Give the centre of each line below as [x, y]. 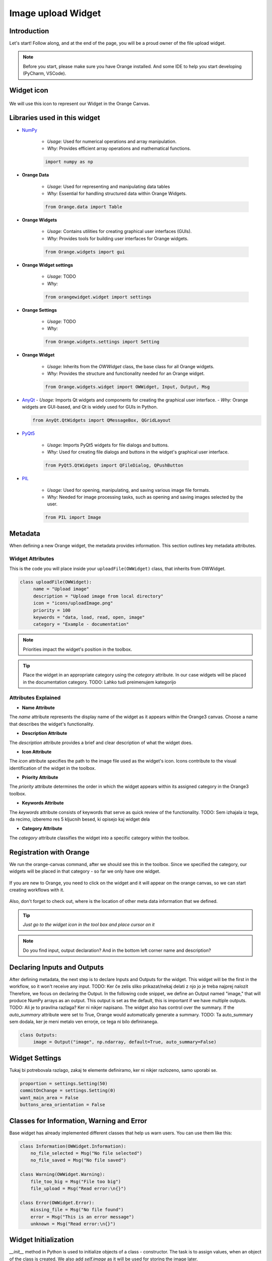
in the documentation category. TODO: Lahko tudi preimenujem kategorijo [99, 682]
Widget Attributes [32, 558]
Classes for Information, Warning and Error [78, 1121]
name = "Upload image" [61, 589]
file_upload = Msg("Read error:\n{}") [78, 1188]
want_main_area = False [49, 1098]
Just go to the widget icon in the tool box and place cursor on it [89, 925]
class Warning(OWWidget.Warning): [62, 1174]
